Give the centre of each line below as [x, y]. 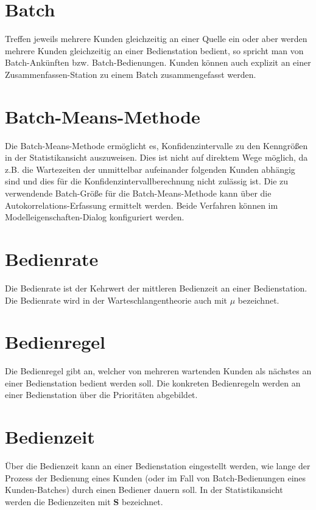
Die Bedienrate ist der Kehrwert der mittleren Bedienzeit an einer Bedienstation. [156, 288]
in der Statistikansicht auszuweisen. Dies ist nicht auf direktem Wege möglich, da [156, 157]
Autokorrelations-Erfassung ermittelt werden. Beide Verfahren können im [142, 205]
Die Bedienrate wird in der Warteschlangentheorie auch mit [116, 300]
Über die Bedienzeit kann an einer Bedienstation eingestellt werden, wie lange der [158, 466]
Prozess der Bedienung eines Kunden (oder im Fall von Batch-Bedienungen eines [156, 477]
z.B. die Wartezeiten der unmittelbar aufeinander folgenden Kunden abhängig [150, 169]
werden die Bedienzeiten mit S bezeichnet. [84, 501]
